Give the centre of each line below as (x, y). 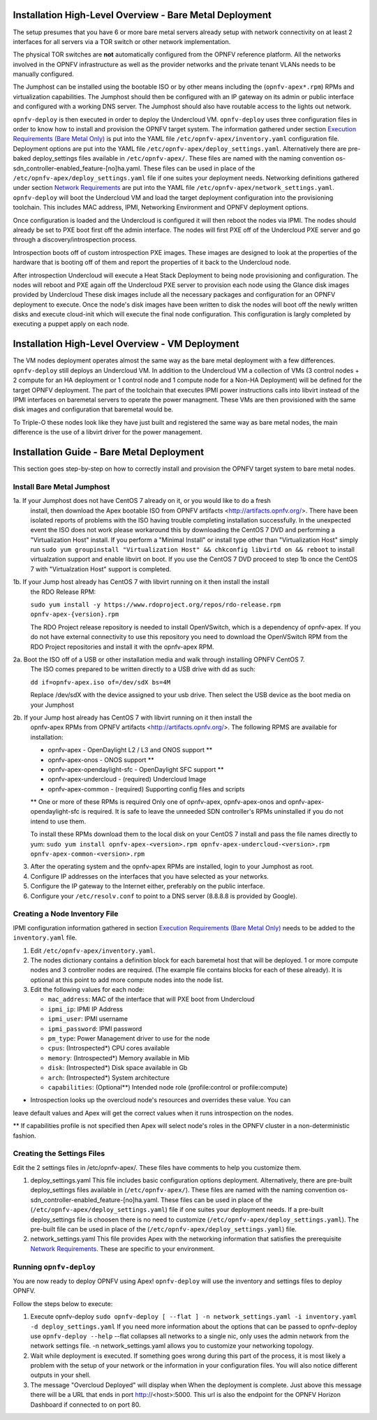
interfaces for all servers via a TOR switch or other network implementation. (122, 41)
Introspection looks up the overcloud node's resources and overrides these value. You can (161, 1100)
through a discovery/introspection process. (75, 240)
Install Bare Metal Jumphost (61, 487)
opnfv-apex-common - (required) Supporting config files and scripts (146, 789)
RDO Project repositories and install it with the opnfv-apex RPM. (122, 647)
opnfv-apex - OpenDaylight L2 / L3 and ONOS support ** (130, 750)
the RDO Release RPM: (63, 592)
